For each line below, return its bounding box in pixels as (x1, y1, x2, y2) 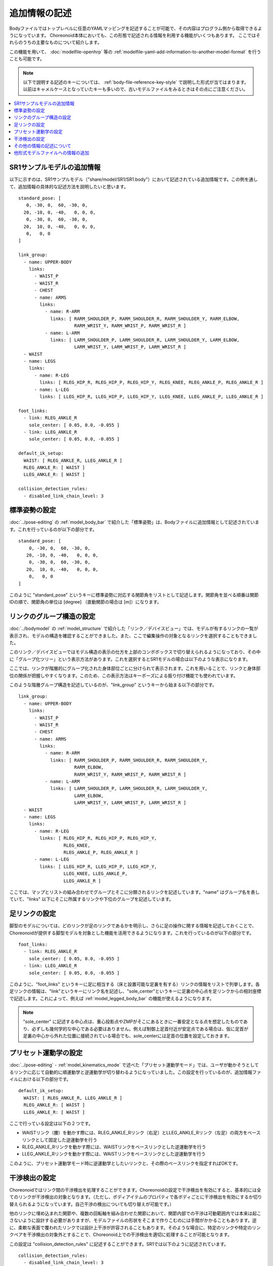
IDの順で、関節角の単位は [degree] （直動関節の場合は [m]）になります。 (9, 599, 162, 605)
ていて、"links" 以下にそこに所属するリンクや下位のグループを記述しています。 (9, 896, 174, 902)
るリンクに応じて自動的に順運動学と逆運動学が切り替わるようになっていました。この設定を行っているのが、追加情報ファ (9, 1069, 261, 1075)
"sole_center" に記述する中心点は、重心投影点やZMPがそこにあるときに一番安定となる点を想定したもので (23, 1018, 244, 1025)
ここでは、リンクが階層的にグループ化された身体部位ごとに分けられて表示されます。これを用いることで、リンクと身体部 (9, 665, 261, 671)
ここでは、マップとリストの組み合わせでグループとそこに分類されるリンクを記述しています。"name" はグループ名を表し (9, 889, 260, 895)
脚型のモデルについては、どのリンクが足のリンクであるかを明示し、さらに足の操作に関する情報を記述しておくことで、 (9, 923, 257, 929)
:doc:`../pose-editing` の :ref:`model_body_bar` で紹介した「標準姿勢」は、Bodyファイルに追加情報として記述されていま (9, 519, 260, 525)
